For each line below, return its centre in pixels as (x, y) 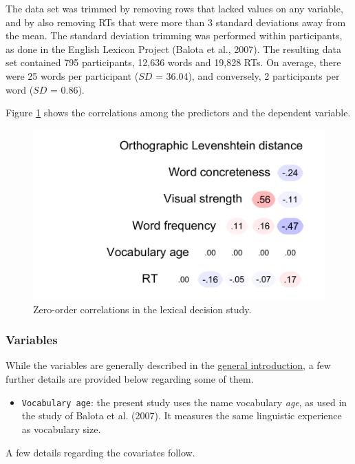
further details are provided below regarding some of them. (130, 379)
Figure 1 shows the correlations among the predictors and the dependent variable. (178, 113)
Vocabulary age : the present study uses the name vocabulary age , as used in (184, 402)
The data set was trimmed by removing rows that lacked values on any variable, (174, 8)
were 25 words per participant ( (72, 75)
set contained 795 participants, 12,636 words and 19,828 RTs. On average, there (173, 62)
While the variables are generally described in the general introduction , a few (168, 365)
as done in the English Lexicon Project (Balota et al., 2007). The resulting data (173, 49)
